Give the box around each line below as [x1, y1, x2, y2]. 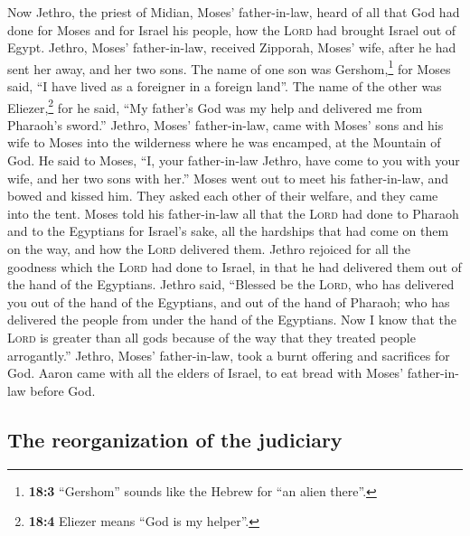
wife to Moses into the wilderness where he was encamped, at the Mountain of [7, 133, 441, 152]
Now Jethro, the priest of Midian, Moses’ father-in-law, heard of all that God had [7, 3, 460, 21]
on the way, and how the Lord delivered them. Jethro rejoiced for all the [7, 240, 411, 259]
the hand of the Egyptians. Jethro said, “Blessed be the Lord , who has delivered [7, 275, 455, 294]
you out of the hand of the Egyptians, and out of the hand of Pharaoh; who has [7, 292, 450, 311]
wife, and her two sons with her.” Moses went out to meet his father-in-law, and [7, 168, 449, 187]
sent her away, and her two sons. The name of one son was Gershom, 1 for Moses [7, 56, 451, 78]
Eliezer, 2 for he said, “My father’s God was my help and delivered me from [7, 95, 423, 117]
